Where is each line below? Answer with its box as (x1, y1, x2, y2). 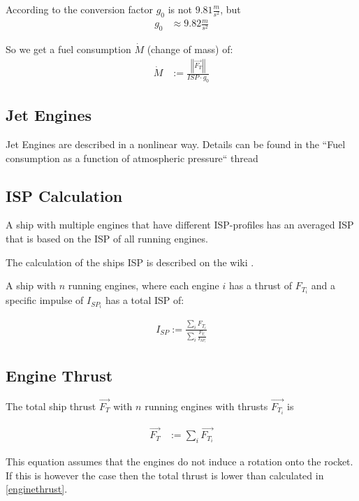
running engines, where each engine (68, 278, 219, 293)
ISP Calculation (6, 184, 123, 206)
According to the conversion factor (6, 2, 153, 16)
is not (168, 2, 192, 16)
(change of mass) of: (147, 42, 233, 57)
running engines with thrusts (145, 398, 268, 413)
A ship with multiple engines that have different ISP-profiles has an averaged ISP (6, 217, 354, 232)
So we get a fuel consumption (6, 42, 131, 57)
